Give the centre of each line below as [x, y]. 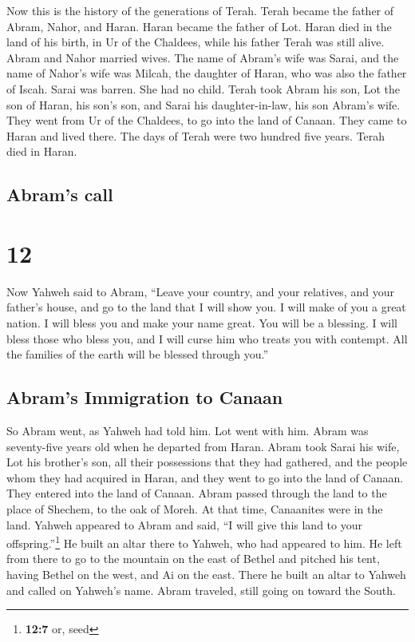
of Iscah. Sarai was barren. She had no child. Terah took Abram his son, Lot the [204, 88]
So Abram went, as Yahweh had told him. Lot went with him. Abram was [188, 431]
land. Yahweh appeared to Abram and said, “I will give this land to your [184, 524]
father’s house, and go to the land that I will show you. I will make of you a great [206, 307]
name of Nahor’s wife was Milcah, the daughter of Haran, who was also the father [207, 73]
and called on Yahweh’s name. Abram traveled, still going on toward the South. [201, 590]
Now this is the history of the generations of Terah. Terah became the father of [200, 10]
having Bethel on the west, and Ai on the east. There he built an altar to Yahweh [206, 575]
